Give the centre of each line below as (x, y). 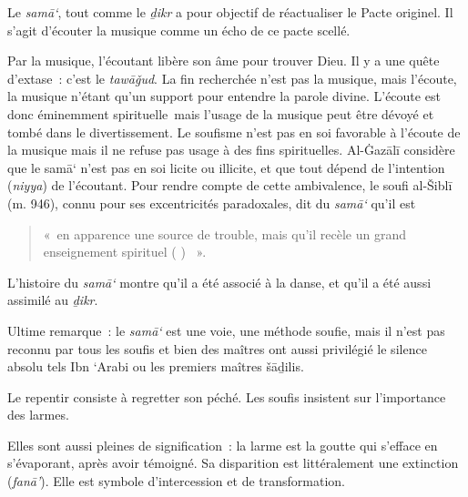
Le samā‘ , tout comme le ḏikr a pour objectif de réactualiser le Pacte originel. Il (230, 12)
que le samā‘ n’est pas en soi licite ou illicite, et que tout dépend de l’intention (226, 167)
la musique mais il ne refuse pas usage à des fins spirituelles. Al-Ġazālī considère (231, 150)
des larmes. (38, 415)
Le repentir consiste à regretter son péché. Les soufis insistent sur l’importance (227, 396)
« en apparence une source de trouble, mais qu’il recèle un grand (224, 233)
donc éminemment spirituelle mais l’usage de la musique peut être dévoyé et (221, 113)
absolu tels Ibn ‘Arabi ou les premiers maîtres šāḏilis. (156, 366)
